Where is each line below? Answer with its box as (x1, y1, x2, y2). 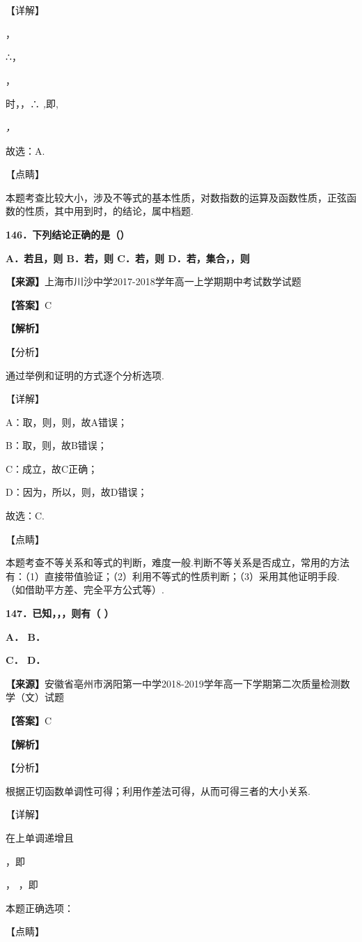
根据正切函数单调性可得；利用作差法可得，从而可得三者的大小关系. (6, 783, 310, 798)
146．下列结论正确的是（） (6, 227, 130, 241)
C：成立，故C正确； (6, 461, 98, 476)
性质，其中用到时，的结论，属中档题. (24, 204, 194, 218)
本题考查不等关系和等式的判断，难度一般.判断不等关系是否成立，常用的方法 (6, 555, 349, 570)
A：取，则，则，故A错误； (6, 414, 127, 429)
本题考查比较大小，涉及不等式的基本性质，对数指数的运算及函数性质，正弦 (6, 190, 347, 204)
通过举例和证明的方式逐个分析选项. (6, 367, 164, 382)
